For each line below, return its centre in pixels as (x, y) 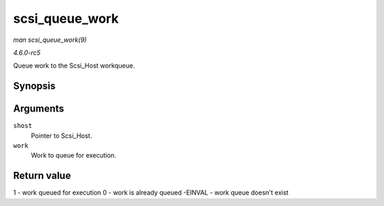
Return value (42, 176)
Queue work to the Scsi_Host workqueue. (74, 66)
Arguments (39, 109)
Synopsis (34, 86)
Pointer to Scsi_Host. (62, 136)
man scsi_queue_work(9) (50, 40)
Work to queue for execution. (74, 156)
